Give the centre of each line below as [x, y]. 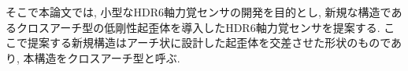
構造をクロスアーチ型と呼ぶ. [107, 57]
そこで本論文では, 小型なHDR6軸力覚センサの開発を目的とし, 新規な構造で [198, 12]
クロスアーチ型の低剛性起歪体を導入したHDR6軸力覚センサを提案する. [198, 27]
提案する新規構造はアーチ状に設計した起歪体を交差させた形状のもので [209, 43]
